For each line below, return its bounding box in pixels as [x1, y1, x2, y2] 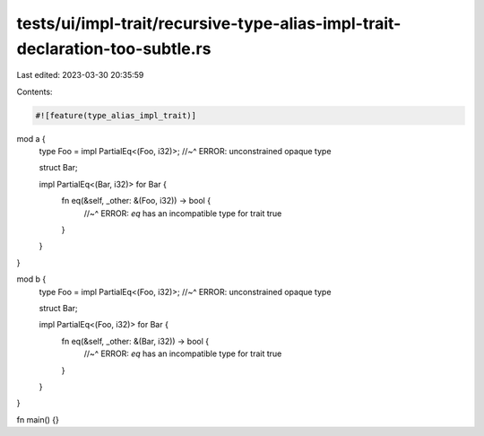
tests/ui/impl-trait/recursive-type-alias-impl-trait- [16, 13, 402, 33]
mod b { [16, 274, 47, 284]
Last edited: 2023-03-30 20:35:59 [16, 70, 144, 81]
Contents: [16, 86, 53, 97]
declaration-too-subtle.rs [16, 39, 212, 58]
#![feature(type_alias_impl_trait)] [35, 110, 197, 120]
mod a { [16, 133, 46, 144]
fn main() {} [16, 414, 60, 425]
